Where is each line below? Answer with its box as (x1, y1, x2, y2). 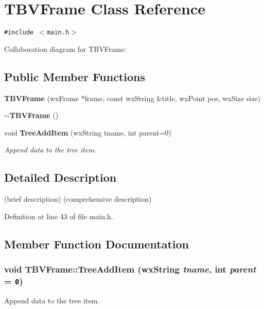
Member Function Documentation (4, 236, 189, 252)
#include (4, 29, 34, 36)
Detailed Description (4, 169, 117, 185)
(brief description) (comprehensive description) (4, 194, 152, 204)
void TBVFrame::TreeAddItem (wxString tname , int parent (4, 263, 256, 276)
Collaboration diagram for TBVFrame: (4, 43, 127, 54)
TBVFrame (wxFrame (4, 92, 79, 103)
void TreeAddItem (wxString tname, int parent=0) (4, 127, 171, 138)
